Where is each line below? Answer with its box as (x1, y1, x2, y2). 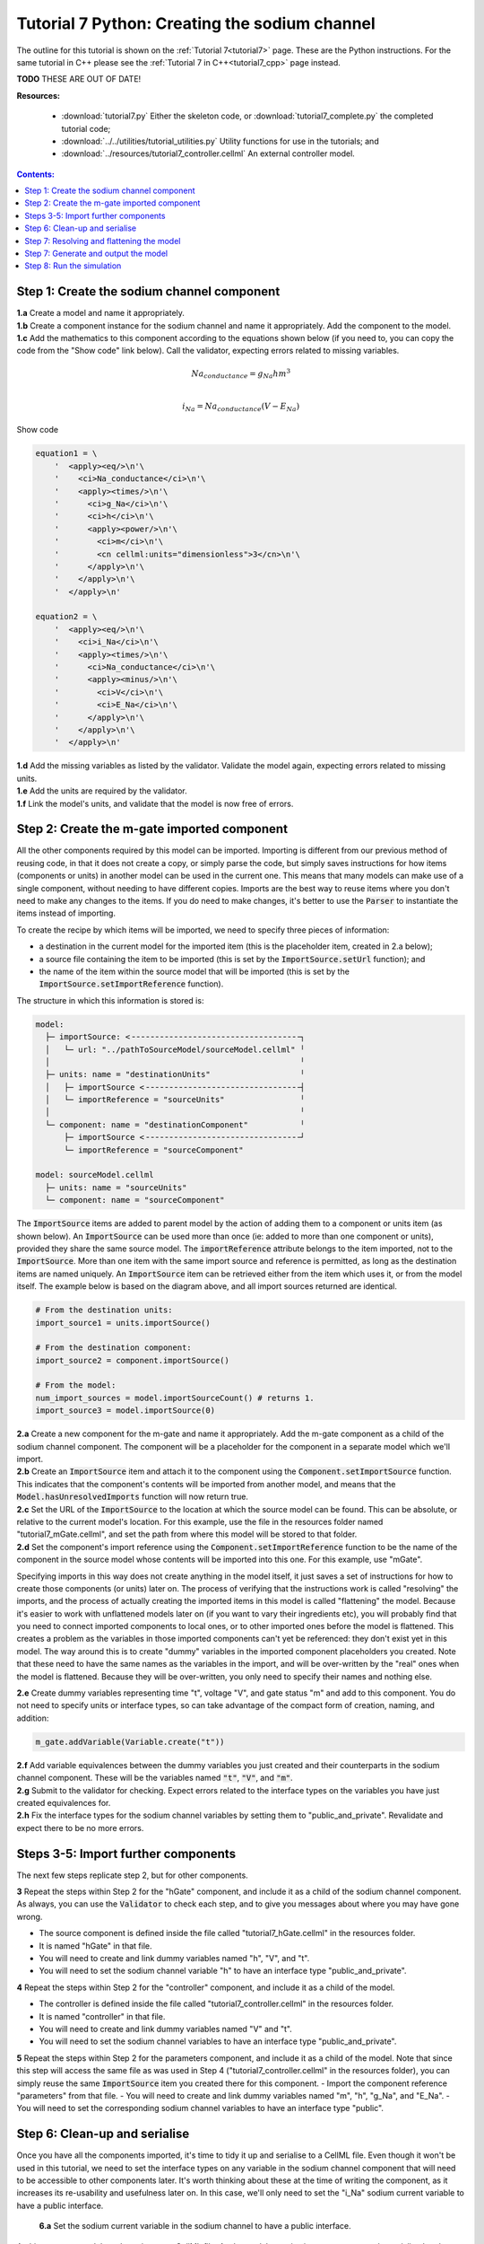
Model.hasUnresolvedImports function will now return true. (16, 1491, 248, 1503)
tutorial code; (61, 123, 111, 134)
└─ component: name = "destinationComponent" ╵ (45, 1119, 306, 1130)
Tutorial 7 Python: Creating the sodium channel (16, 13, 376, 33)
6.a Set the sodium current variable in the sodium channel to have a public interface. (39, 2221, 351, 2231)
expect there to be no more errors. (16, 1822, 144, 1833)
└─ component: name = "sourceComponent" (45, 1195, 225, 1205)
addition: (16, 1713, 49, 1723)
